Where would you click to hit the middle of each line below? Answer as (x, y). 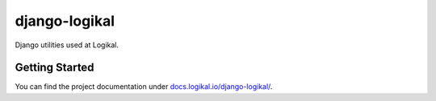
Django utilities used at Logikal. (67, 45)
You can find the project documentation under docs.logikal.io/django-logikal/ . (144, 87)
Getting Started (55, 68)
